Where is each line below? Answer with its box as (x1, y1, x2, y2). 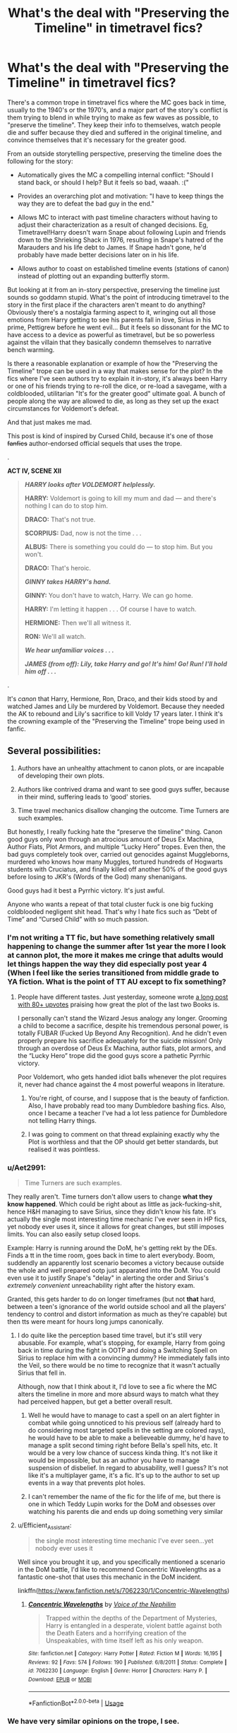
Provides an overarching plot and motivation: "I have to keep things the (17, 192, 224, 200)
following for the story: (7, 157, 73, 165)
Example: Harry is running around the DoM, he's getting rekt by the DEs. (7, 1244, 217, 1252)
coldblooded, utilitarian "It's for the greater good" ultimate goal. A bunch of (7, 389, 226, 397)
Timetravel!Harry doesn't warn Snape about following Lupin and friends (17, 228, 226, 236)
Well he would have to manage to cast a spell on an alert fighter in (28, 1411, 220, 1420)
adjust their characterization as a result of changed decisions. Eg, (17, 221, 209, 229)
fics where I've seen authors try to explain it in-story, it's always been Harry (7, 374, 228, 382)
